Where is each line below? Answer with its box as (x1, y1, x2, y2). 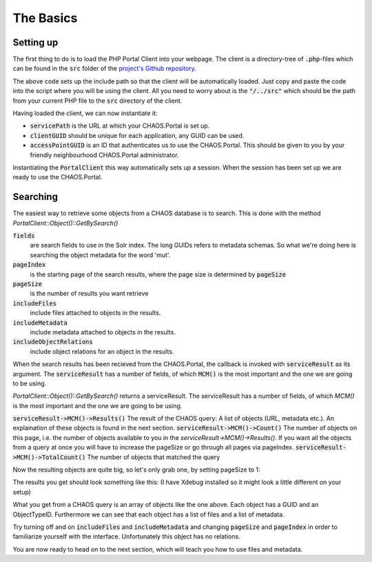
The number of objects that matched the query (87, 452, 220, 461)
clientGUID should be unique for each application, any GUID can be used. (30, 131, 245, 139)
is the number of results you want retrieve (30, 290, 149, 298)
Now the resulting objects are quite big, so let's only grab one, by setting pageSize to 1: (12, 465, 261, 474)
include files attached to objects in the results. (30, 309, 161, 317)
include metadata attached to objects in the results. (30, 328, 176, 336)
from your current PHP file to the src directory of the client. (12, 97, 183, 105)
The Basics (12, 10, 78, 26)
